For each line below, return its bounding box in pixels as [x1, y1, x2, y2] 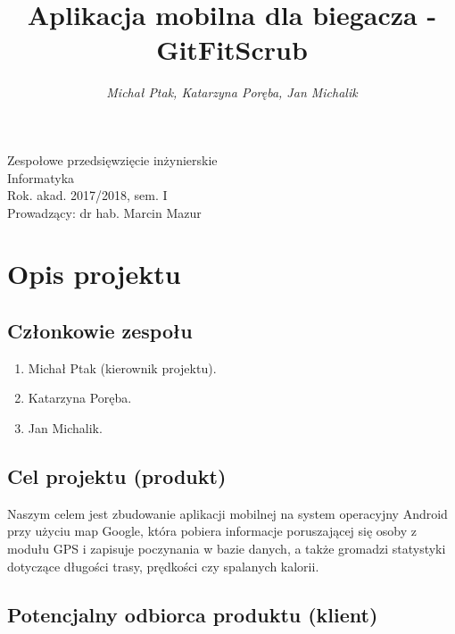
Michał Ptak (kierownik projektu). [28, 358, 217, 377]
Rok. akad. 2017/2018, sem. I [7, 186, 168, 204]
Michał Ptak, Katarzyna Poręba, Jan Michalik [106, 83, 358, 102]
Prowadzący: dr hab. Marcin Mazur [7, 203, 202, 221]
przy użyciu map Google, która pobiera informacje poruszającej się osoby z [7, 521, 418, 540]
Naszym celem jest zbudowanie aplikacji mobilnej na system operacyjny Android [7, 504, 448, 522]
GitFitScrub [156, 31, 308, 68]
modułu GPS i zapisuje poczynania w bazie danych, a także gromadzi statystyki [7, 539, 446, 558]
